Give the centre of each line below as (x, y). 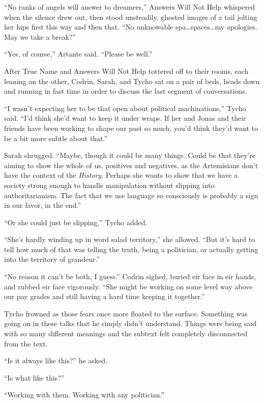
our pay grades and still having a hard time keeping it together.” (105, 296)
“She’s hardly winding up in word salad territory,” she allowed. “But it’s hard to (130, 239)
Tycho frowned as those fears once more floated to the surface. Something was (126, 313)
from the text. (26, 343)
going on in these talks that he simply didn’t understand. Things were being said (130, 323)
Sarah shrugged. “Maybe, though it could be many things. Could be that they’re (130, 155)
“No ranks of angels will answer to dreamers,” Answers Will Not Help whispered (130, 7)
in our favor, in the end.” (42, 205)
